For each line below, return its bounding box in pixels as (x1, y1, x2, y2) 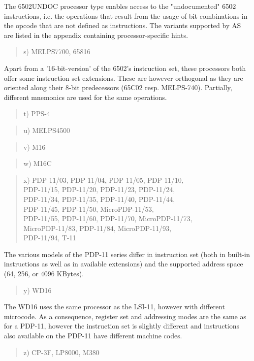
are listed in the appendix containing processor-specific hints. (4, 30, 188, 40)
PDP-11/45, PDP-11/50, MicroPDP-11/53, (23, 203, 154, 214)
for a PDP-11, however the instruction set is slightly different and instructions (4, 321, 240, 331)
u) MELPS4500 (23, 125, 70, 135)
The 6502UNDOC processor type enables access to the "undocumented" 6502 (4, 1, 236, 11)
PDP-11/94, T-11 (23, 232, 76, 243)
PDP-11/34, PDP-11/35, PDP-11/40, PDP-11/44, (23, 194, 175, 204)
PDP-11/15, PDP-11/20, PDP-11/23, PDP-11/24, (23, 184, 175, 195)
